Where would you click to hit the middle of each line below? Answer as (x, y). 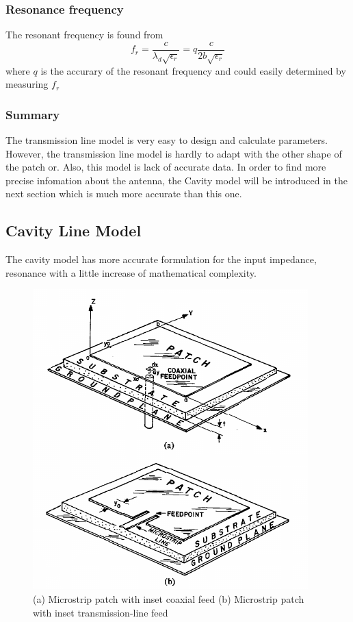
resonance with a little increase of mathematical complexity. (131, 272)
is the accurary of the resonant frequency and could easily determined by (193, 70)
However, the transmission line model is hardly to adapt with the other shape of (174, 153)
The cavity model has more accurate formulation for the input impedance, (161, 259)
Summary (33, 114)
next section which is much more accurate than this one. (124, 194)
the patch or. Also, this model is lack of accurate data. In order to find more (166, 167)
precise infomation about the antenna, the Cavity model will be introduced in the (176, 180)
